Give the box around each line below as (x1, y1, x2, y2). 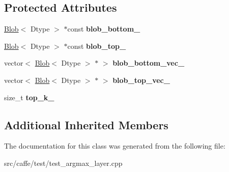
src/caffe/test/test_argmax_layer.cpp (4, 157, 123, 168)
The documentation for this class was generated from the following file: (4, 140, 225, 151)
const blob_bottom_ (67, 23, 140, 34)
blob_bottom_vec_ (112, 58, 185, 68)
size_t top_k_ (4, 92, 54, 102)
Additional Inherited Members (4, 117, 168, 132)
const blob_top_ (67, 40, 126, 51)
